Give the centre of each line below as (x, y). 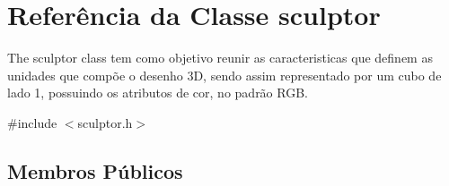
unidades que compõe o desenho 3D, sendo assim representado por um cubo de (224, 75)
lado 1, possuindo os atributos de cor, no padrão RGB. (158, 93)
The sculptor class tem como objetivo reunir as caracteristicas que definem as (220, 58)
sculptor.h (105, 122)
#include (32, 122)
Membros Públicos (95, 170)
